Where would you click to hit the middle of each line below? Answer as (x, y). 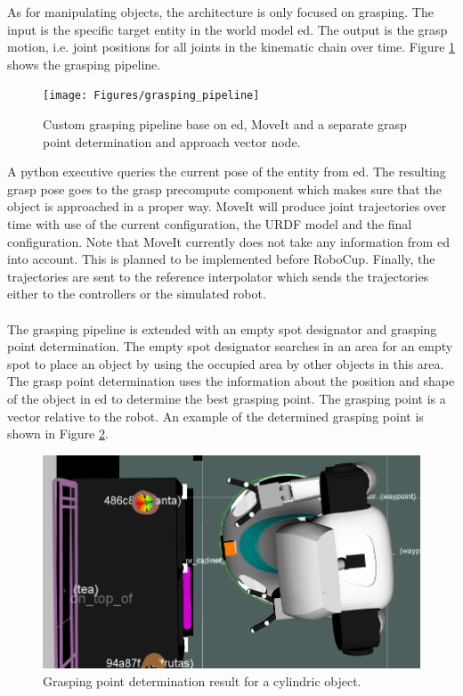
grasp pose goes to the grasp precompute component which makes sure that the (224, 188)
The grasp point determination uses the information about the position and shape (231, 381)
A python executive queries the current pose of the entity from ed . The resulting (227, 172)
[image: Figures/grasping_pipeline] (151, 96)
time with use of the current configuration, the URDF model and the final (210, 224)
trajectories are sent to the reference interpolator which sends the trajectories (218, 276)
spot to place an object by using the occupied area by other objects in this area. (226, 363)
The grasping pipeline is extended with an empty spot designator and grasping (222, 328)
